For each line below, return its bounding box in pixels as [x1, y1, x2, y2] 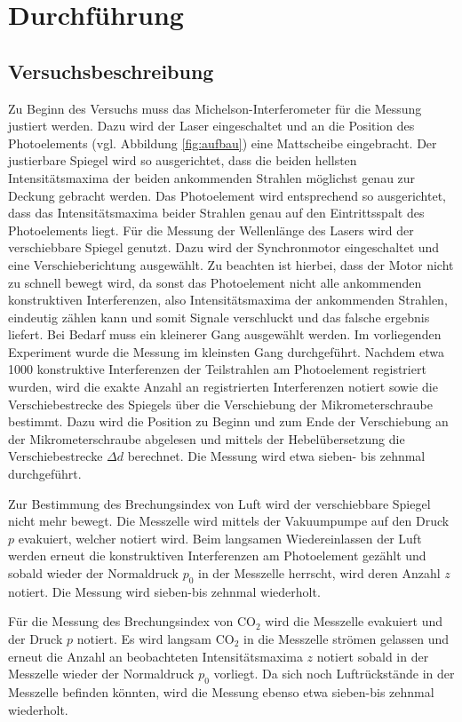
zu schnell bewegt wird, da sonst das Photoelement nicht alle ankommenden [8, 273, 422, 291]
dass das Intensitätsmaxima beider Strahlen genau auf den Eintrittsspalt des [8, 203, 425, 222]
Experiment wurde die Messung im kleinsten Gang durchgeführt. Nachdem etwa [8, 342, 445, 361]
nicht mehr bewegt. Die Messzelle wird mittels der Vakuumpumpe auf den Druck [8, 512, 450, 530]
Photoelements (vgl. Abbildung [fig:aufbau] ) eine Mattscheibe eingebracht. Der [8, 133, 437, 152]
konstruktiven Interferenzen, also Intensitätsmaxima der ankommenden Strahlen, [8, 290, 448, 309]
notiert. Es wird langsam [76, 630, 212, 647]
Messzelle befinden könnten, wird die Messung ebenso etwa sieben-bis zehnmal [8, 682, 434, 701]
